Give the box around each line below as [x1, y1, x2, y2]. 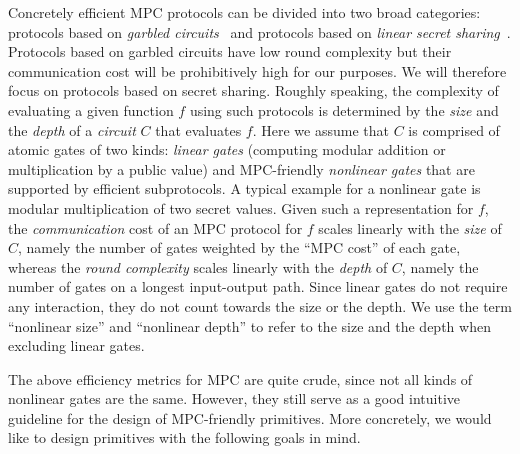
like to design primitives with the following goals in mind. [8, 427, 361, 448]
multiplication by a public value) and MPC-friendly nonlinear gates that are [8, 158, 475, 179]
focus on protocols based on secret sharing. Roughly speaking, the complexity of [8, 80, 499, 101]
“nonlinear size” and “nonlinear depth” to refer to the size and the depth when [8, 315, 491, 336]
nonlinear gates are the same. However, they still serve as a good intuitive [8, 388, 460, 409]
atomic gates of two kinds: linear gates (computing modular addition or [8, 139, 446, 160]
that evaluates [155, 119, 242, 140]
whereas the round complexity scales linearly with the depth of [8, 256, 388, 277]
